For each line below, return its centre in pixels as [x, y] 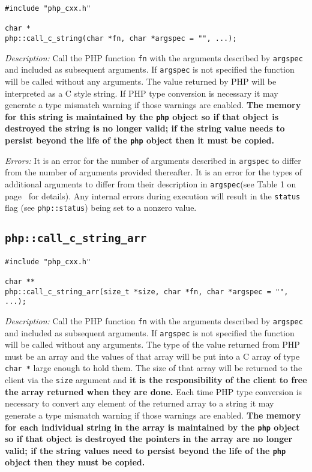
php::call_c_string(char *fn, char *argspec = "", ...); [121, 38]
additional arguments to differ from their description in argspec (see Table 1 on [151, 183]
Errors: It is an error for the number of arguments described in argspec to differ [153, 160]
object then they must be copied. [75, 462]
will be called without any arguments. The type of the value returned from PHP [152, 344]
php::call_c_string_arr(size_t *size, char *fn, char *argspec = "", [147, 292]
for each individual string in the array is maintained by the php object [152, 427]
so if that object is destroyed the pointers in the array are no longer [149, 439]
